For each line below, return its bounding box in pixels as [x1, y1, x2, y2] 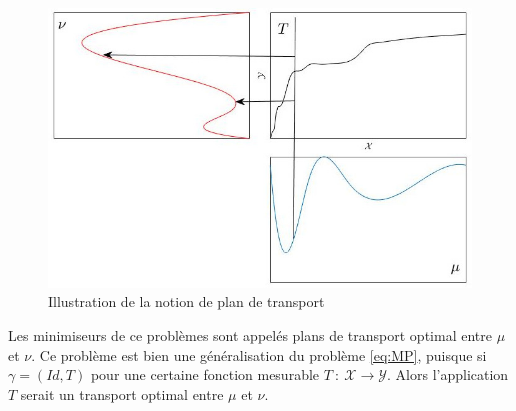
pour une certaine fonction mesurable [90, 364, 320, 385]
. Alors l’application [387, 364, 509, 385]
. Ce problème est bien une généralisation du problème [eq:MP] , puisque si [31, 344, 487, 365]
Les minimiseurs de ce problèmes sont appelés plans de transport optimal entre [8, 324, 492, 345]
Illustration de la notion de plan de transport [48, 291, 325, 312]
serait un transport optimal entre [20, 383, 224, 404]
